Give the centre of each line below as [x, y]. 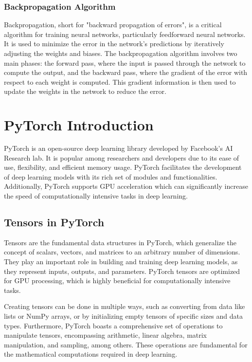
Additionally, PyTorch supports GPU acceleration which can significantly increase [126, 186]
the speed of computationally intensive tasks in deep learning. [96, 196]
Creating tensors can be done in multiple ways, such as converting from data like [125, 306]
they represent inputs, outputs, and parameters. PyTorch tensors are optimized [122, 271]
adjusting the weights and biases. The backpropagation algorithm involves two [121, 53]
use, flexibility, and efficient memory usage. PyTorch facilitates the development [123, 167]
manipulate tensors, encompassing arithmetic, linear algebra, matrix [106, 335]
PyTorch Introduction [79, 125]
